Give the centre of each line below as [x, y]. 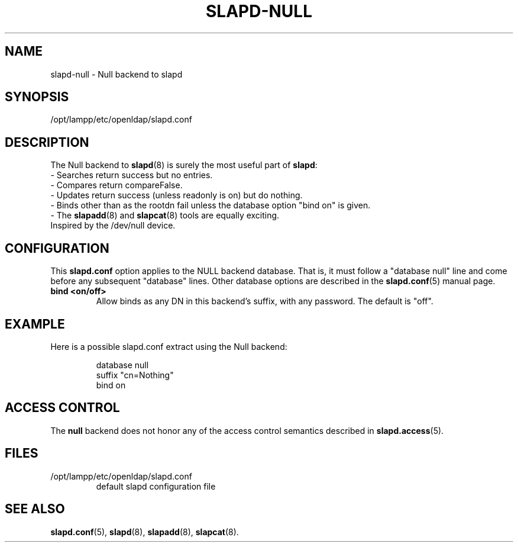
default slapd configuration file [156, 486]
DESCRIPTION [47, 142]
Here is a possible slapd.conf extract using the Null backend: [169, 346]
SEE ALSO [35, 509]
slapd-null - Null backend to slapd [116, 74]
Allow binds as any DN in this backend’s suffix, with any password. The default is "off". [265, 301]
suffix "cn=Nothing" [135, 375]
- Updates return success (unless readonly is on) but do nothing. [177, 195]
